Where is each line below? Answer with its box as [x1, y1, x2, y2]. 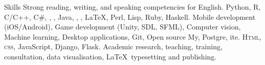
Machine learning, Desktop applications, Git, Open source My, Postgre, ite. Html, [4, 31, 261, 42]
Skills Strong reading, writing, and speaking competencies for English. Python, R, [4, 2, 261, 12]
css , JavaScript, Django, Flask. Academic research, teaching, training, [4, 41, 223, 52]
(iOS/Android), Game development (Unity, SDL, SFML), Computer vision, [4, 21, 241, 32]
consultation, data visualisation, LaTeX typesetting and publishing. [4, 51, 217, 61]
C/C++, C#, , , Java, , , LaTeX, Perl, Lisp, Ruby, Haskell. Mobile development [4, 11, 256, 22]
